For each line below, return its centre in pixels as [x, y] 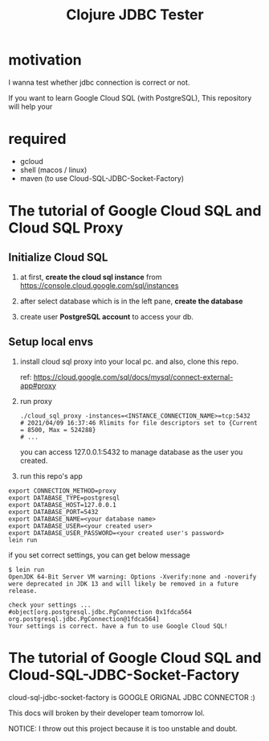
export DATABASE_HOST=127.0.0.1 [62, 504]
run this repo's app [51, 475]
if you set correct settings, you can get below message [99, 555]
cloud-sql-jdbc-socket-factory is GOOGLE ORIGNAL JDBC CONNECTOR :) [132, 697]
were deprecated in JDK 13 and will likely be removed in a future [124, 584]
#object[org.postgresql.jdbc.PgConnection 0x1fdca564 [100, 612]
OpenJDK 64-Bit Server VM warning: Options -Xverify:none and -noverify [132, 577]
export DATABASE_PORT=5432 [53, 512]
